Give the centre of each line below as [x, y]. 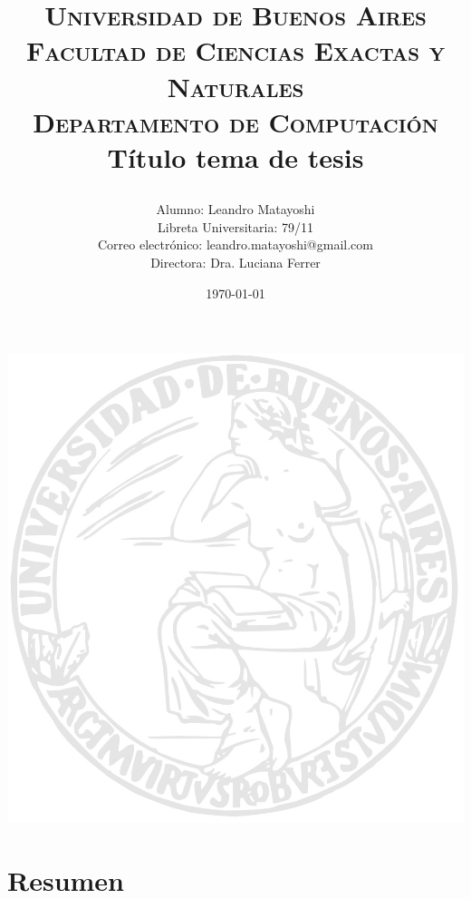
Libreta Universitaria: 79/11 [235, 226]
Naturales [235, 86]
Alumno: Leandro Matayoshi [235, 209]
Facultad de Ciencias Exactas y [235, 50]
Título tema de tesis [235, 156]
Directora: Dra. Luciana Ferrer [235, 262]
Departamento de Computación [235, 121]
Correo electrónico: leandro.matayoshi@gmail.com [235, 244]
